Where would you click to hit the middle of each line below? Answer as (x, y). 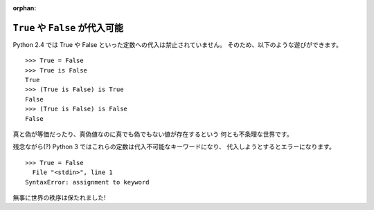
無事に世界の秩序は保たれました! (60, 198)
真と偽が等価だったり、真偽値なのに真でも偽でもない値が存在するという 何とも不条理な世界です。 (153, 134)
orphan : (25, 8)
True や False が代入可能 (68, 28)
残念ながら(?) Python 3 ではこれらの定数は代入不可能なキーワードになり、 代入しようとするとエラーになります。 (174, 147)
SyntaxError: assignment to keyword (87, 182)
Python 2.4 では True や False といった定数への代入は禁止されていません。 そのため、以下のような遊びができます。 (178, 44)
